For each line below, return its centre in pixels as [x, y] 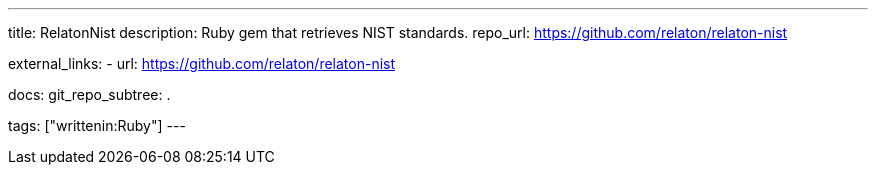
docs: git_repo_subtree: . [89, 94]
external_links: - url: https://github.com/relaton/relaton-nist [202, 63]
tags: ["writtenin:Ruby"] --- [97, 125]
